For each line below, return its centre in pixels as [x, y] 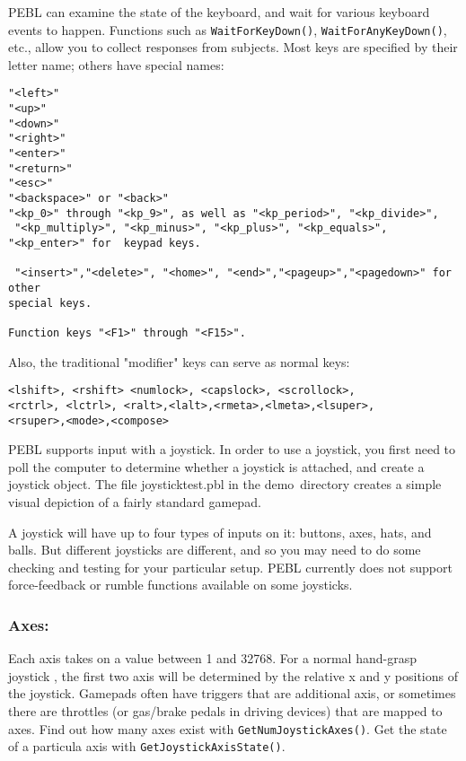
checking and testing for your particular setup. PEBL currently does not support [230, 567]
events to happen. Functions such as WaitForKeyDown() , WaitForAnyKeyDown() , [228, 29]
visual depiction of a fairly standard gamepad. [135, 501]
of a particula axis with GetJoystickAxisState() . [147, 746]
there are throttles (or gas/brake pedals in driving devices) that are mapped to [225, 710]
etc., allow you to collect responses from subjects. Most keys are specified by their [233, 47]
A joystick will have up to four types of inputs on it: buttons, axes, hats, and [220, 532]
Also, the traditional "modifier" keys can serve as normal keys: [179, 361]
